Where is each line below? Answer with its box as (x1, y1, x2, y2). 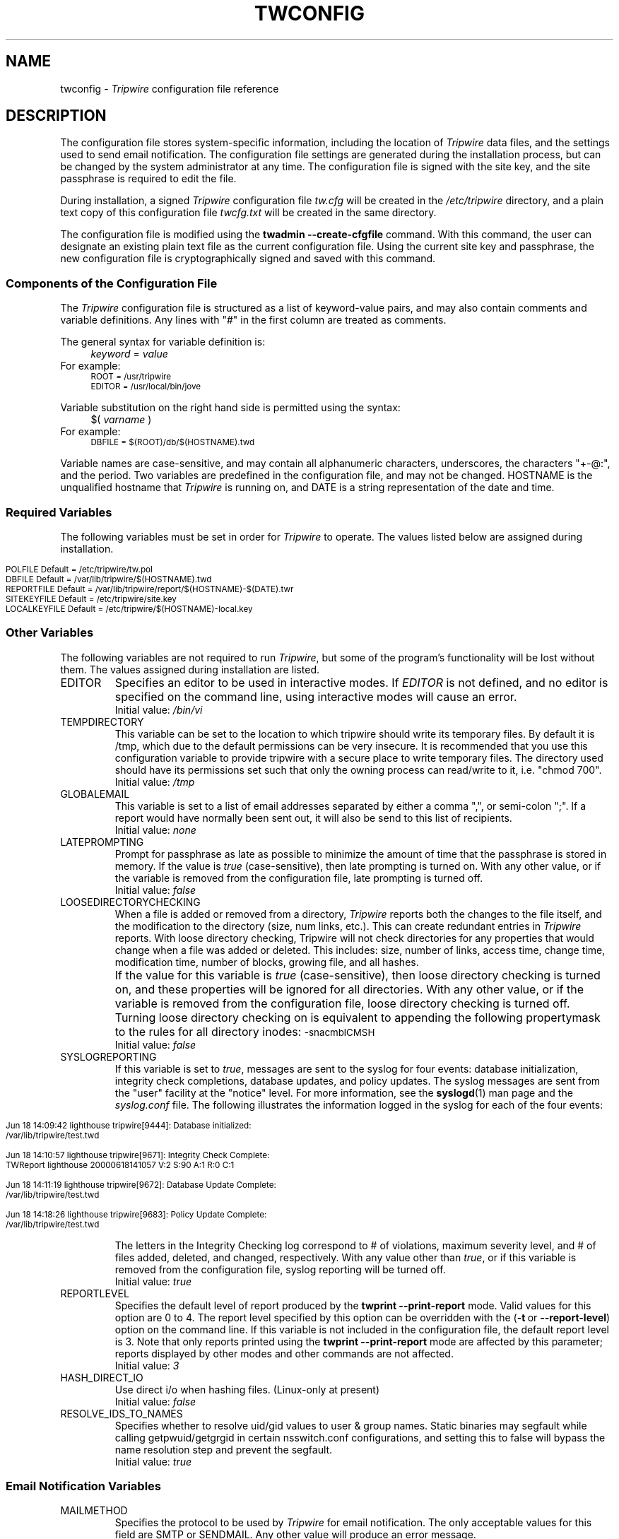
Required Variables (6, 505, 112, 519)
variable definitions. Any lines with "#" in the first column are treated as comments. (60, 314, 447, 326)
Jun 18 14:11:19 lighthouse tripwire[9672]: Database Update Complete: (6, 1179, 276, 1190)
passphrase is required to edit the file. (60, 172, 237, 185)
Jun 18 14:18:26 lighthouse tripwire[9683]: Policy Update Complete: (6, 1209, 267, 1220)
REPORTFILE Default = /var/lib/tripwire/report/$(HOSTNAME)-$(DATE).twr (6, 584, 294, 594)
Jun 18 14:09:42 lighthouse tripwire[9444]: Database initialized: (6, 1120, 252, 1131)
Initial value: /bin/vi (114, 703, 203, 716)
